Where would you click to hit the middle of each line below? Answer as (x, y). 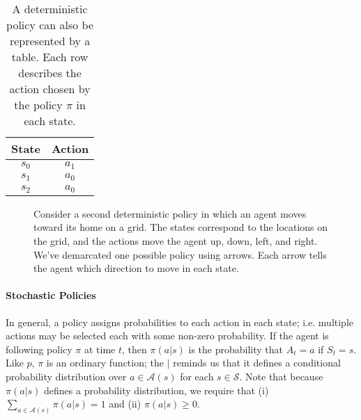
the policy (38, 105)
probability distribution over (66, 376)
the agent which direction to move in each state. (136, 268)
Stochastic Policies (51, 295)
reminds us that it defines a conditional (257, 363)
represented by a (50, 41)
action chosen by (50, 89)
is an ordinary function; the (105, 363)
